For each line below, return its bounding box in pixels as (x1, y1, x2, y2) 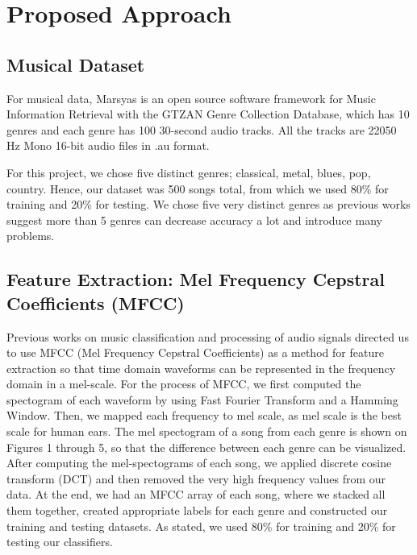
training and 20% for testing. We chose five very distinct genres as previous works (6, 196, 411, 213)
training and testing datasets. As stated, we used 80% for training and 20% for (6, 517, 396, 534)
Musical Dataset (6, 52, 145, 77)
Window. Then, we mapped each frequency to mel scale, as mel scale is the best (6, 407, 402, 424)
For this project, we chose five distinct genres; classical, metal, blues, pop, (6, 164, 371, 180)
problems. (6, 227, 55, 244)
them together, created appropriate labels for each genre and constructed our (6, 502, 388, 519)
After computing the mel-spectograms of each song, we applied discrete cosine (6, 454, 392, 471)
